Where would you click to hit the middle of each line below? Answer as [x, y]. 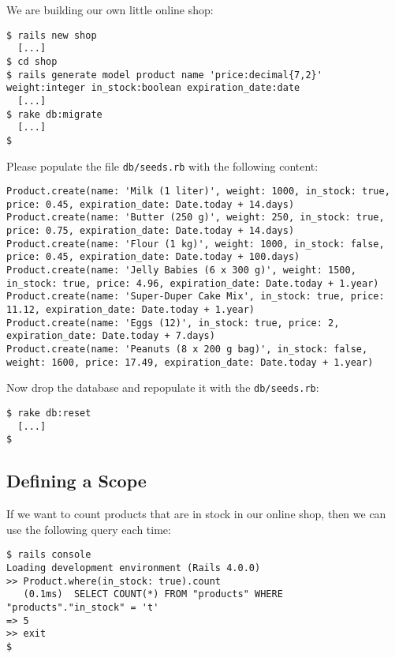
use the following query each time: [89, 529]
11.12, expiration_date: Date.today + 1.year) [130, 310]
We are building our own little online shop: [110, 9]
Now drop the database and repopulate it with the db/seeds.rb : [163, 387]
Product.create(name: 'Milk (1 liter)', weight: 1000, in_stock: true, [198, 192]
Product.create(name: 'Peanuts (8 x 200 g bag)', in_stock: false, [187, 350]
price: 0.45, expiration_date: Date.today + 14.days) [151, 204]
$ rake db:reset [49, 413]
